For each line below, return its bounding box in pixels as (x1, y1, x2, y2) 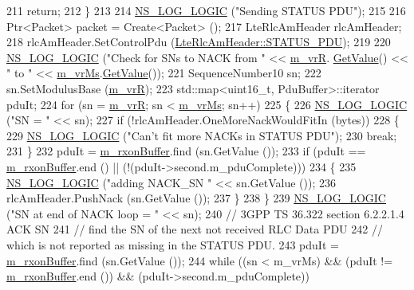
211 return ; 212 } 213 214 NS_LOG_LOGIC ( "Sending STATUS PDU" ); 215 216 (6, 2, 406, 18)
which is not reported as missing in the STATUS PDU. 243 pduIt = (6, 236, 339, 253)
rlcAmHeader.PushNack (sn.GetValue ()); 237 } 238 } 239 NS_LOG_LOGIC (6, 190, 386, 206)
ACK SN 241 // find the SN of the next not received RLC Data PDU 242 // (6, 221, 383, 237)
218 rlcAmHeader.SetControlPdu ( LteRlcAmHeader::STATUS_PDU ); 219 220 (6, 33, 391, 50)
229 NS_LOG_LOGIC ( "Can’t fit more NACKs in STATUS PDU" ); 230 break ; (6, 127, 397, 143)
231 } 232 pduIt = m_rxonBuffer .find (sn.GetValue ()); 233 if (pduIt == (6, 143, 366, 159)
